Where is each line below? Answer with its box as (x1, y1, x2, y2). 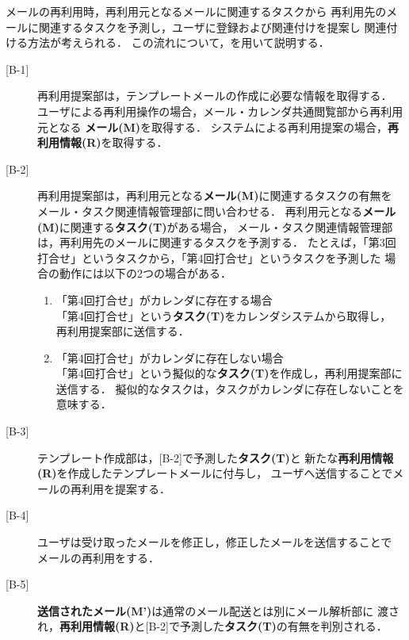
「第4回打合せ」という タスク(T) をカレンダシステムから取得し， (55, 307, 392, 324)
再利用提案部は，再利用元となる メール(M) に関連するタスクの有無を (37, 187, 392, 204)
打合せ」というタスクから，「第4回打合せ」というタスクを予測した (37, 249, 381, 266)
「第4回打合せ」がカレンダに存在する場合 (55, 291, 273, 308)
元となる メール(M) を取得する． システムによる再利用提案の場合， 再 (37, 118, 399, 135)
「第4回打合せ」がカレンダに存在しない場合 (55, 349, 284, 366)
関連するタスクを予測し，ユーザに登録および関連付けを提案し (38, 18, 361, 35)
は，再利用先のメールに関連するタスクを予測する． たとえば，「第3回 (37, 234, 396, 251)
